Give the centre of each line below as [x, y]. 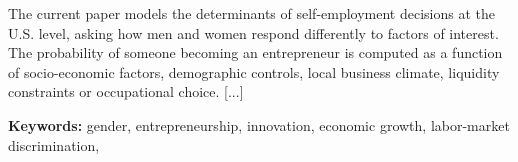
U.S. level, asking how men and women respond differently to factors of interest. [253, 32]
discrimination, [54, 144]
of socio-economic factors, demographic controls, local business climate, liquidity [254, 71]
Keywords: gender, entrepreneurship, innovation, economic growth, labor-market [259, 124]
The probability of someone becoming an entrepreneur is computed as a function [255, 52]
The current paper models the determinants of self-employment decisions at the [252, 13]
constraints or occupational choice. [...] [126, 91]
